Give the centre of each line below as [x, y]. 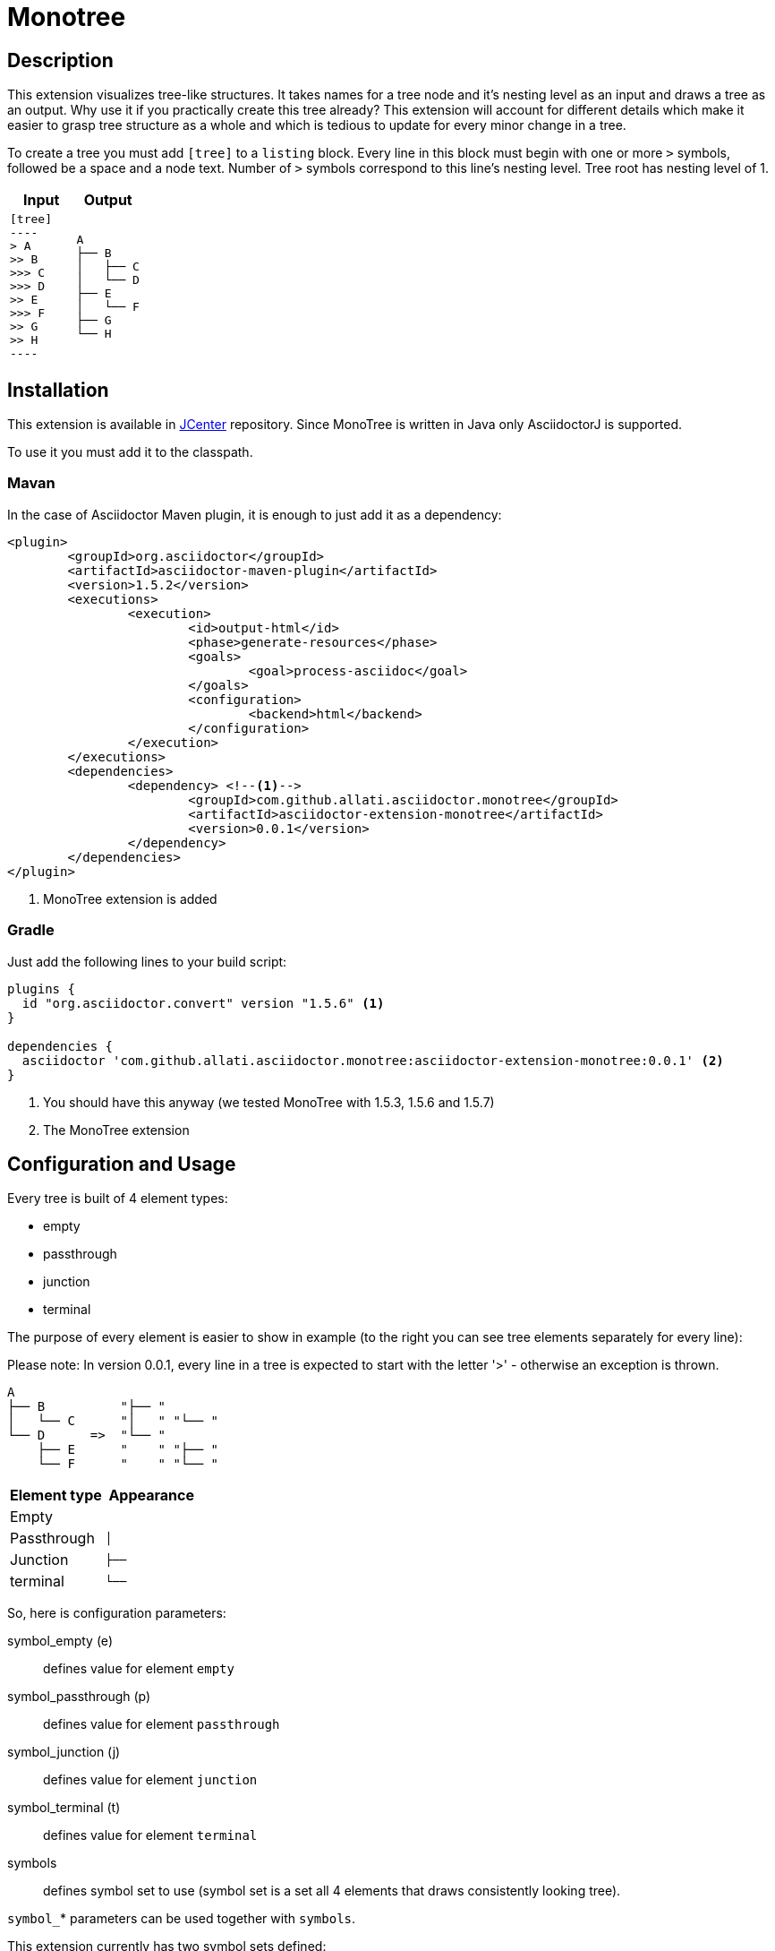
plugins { [41, 988]
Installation [58, 390]
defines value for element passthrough [162, 1724]
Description [60, 60]
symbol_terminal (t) [64, 1808]
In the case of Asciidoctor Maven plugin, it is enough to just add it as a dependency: [255, 514]
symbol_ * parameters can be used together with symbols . [182, 1919]
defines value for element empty [139, 1669]
